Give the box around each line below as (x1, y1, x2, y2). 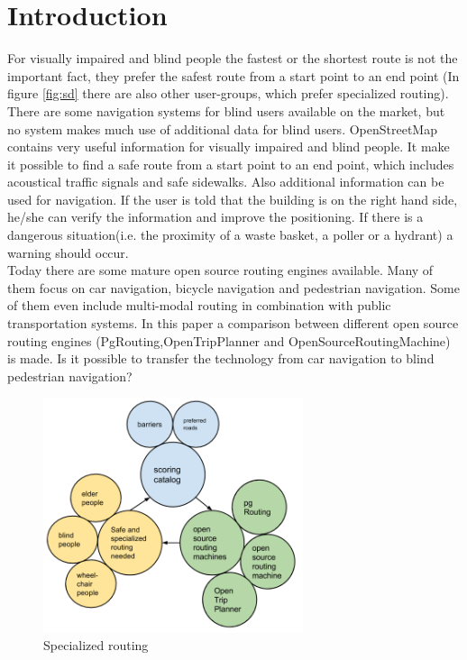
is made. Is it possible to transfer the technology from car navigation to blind (7, 349, 435, 368)
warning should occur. (7, 243, 129, 261)
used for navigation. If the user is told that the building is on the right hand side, (7, 189, 458, 208)
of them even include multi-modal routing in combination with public (7, 296, 391, 315)
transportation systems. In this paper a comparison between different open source (7, 314, 459, 333)
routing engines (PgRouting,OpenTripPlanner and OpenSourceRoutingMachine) (7, 331, 451, 350)
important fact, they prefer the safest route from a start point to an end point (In (7, 66, 460, 85)
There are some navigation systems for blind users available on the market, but (7, 101, 445, 120)
